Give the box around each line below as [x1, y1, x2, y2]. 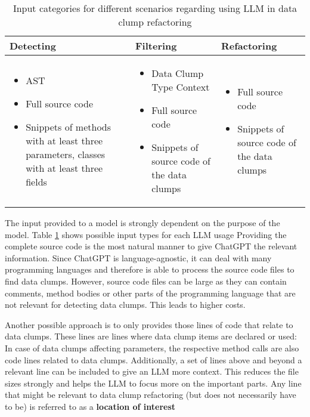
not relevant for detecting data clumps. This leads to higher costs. [5, 298, 246, 311]
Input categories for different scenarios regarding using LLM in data [13, 1, 297, 15]
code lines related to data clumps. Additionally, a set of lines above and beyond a [5, 353, 302, 366]
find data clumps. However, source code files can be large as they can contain [5, 274, 287, 287]
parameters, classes [26, 147, 106, 161]
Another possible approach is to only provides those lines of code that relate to [5, 318, 293, 330]
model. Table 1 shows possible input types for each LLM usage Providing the [5, 228, 287, 240]
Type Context [151, 80, 210, 94]
